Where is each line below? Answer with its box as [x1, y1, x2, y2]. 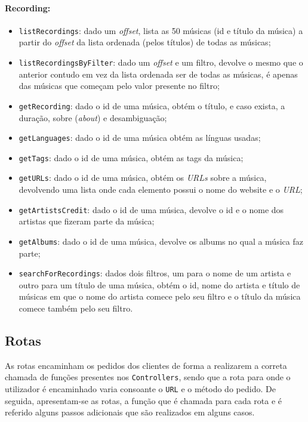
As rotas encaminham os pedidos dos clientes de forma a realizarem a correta [5, 359, 287, 371]
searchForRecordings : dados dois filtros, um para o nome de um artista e [19, 267, 291, 279]
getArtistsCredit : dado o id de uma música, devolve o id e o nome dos [19, 203, 284, 215]
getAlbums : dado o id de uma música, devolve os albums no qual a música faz [19, 235, 303, 247]
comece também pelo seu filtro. [19, 302, 133, 315]
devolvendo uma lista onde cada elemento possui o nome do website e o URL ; [19, 183, 303, 196]
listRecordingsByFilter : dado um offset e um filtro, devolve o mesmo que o [19, 56, 303, 69]
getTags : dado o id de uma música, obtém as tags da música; [19, 151, 244, 164]
